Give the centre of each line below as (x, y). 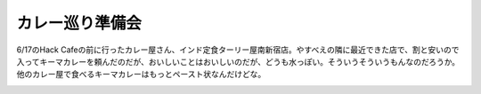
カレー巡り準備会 (79, 23)
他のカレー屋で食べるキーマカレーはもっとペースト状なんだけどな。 (141, 74)
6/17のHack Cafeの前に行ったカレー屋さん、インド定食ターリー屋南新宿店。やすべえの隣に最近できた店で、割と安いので (238, 50)
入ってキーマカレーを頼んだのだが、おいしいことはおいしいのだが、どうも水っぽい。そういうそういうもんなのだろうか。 (238, 61)
